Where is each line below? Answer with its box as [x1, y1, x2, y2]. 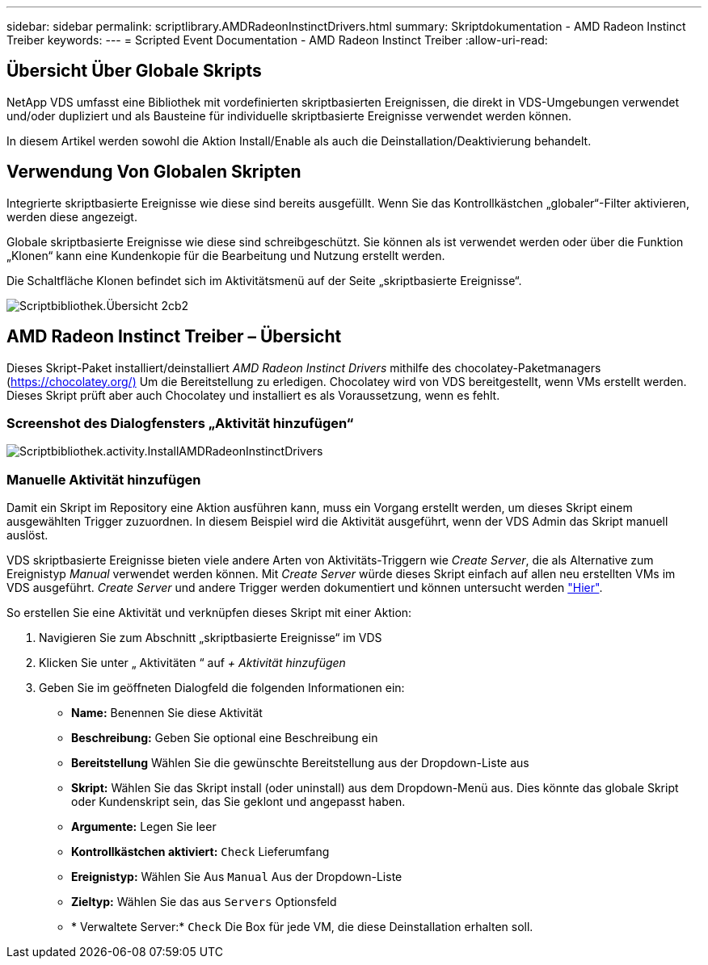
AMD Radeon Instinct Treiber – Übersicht [6, 326, 342, 347]
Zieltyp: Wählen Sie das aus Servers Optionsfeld [71, 895, 337, 909]
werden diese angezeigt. [6, 209, 137, 224]
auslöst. [6, 528, 48, 543]
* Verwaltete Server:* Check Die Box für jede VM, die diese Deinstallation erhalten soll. [71, 920, 533, 934]
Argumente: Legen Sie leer [71, 820, 217, 834]
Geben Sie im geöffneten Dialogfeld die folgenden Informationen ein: [39, 681, 405, 695]
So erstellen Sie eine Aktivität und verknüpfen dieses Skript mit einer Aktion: [6, 606, 412, 620]
